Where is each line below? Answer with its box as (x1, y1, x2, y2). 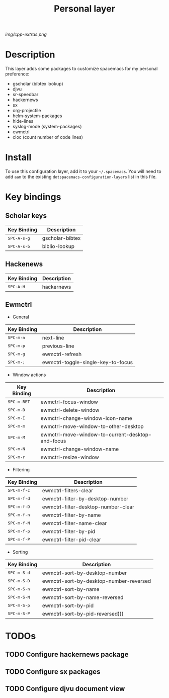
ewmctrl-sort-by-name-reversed (42, 594, 124, 601)
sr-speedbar (12, 92, 39, 98)
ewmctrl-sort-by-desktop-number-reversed (42, 577, 151, 584)
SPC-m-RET (8, 399, 30, 405)
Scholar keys (5, 211, 47, 220)
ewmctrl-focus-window (40, 398, 98, 405)
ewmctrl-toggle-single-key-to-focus (42, 359, 133, 366)
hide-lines (12, 118, 34, 124)
